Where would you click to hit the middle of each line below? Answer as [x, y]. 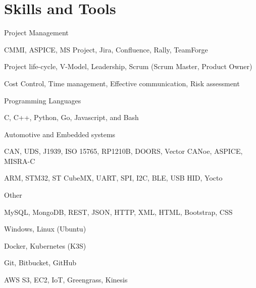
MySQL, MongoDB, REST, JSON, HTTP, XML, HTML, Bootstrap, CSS [118, 212]
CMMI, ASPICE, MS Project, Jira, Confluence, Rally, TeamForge [106, 49]
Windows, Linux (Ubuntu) [45, 229]
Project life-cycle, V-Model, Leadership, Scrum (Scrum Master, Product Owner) [128, 66]
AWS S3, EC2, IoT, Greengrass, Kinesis [66, 280]
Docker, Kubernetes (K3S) [45, 245]
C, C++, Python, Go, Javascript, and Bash [71, 117]
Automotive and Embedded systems [60, 134]
